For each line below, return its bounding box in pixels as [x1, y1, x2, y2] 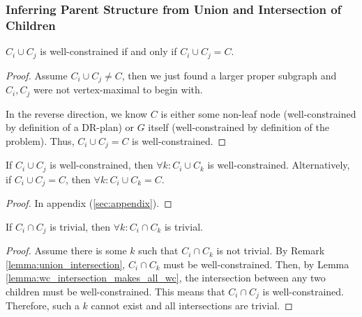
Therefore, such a [6, 298, 80, 313]
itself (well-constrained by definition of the [148, 120, 329, 134]
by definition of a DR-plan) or [6, 120, 135, 134]
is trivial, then [50, 219, 111, 233]
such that [138, 243, 179, 258]
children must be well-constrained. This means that [6, 284, 225, 298]
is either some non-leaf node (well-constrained [160, 106, 356, 121]
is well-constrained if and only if [40, 44, 177, 59]
